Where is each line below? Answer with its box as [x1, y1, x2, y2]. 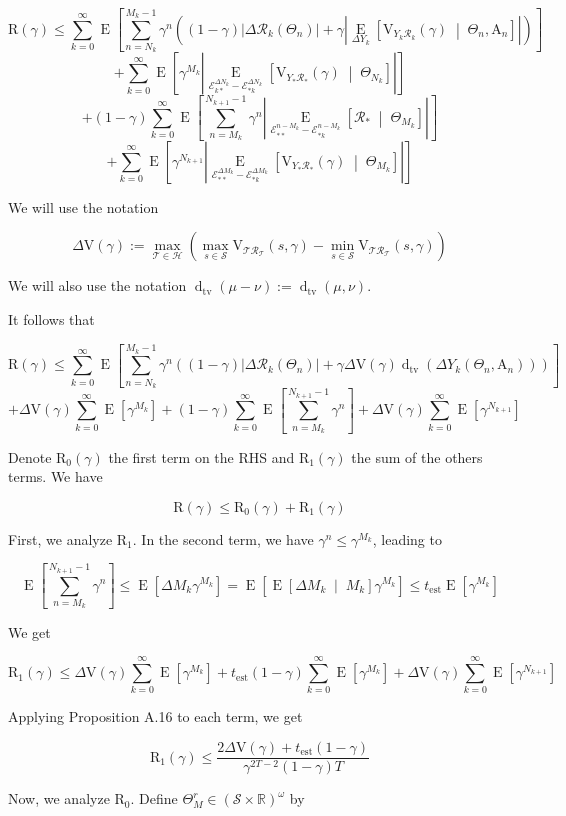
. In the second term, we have [132, 528, 314, 549]
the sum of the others [351, 446, 483, 467]
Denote [8, 446, 52, 467]
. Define [130, 788, 178, 809]
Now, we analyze [8, 788, 110, 809]
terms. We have [8, 466, 103, 487]
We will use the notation [8, 196, 159, 217]
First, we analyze [8, 528, 113, 549]
